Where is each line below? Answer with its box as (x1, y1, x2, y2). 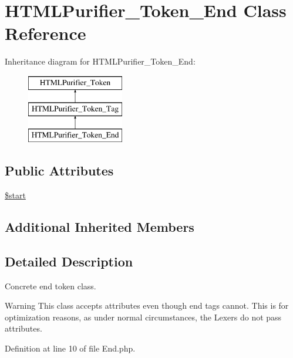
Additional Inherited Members (5, 218, 194, 236)
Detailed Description (5, 252, 133, 270)
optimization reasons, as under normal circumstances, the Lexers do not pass (5, 310, 282, 323)
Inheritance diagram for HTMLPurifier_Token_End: (5, 55, 196, 67)
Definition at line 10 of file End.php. (5, 342, 136, 354)
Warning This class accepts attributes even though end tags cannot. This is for (5, 299, 289, 312)
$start (5, 189, 26, 201)
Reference (5, 21, 86, 45)
